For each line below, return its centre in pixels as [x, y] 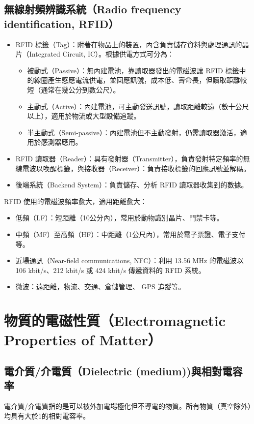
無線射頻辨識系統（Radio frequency [93, 9]
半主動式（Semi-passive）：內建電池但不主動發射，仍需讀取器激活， [134, 132]
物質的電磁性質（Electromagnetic [115, 320]
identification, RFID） [62, 23]
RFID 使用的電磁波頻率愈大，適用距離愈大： [76, 201]
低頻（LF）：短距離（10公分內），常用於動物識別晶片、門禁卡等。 [119, 218]
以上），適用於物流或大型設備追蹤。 [84, 116]
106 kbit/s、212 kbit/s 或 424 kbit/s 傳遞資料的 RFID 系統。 [110, 270]
